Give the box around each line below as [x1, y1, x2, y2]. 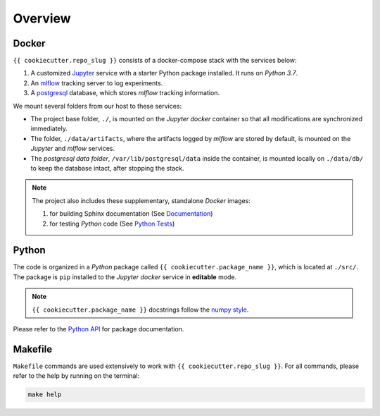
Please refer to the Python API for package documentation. [13, 325, 184, 333]
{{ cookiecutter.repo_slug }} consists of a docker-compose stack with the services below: [13, 56, 297, 65]
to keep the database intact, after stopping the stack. [30, 164, 184, 172]
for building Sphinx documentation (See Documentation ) [49, 209, 213, 218]
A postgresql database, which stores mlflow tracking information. [30, 89, 220, 97]
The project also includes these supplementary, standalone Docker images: [32, 196, 251, 204]
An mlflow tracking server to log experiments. [30, 78, 163, 87]
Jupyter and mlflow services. [30, 145, 115, 153]
